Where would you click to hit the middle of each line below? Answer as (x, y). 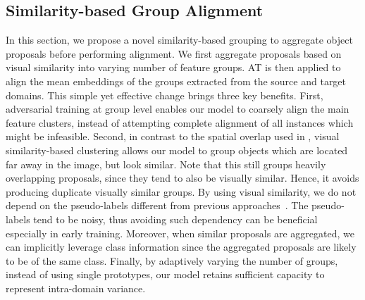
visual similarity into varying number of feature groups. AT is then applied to (173, 67)
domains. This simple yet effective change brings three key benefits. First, (165, 95)
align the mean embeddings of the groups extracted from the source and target (176, 81)
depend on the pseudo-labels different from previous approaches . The (157, 205)
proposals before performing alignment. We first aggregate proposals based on (174, 53)
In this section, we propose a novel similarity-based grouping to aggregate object (179, 40)
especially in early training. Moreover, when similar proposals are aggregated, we (180, 233)
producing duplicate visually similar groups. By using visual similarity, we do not (181, 191)
